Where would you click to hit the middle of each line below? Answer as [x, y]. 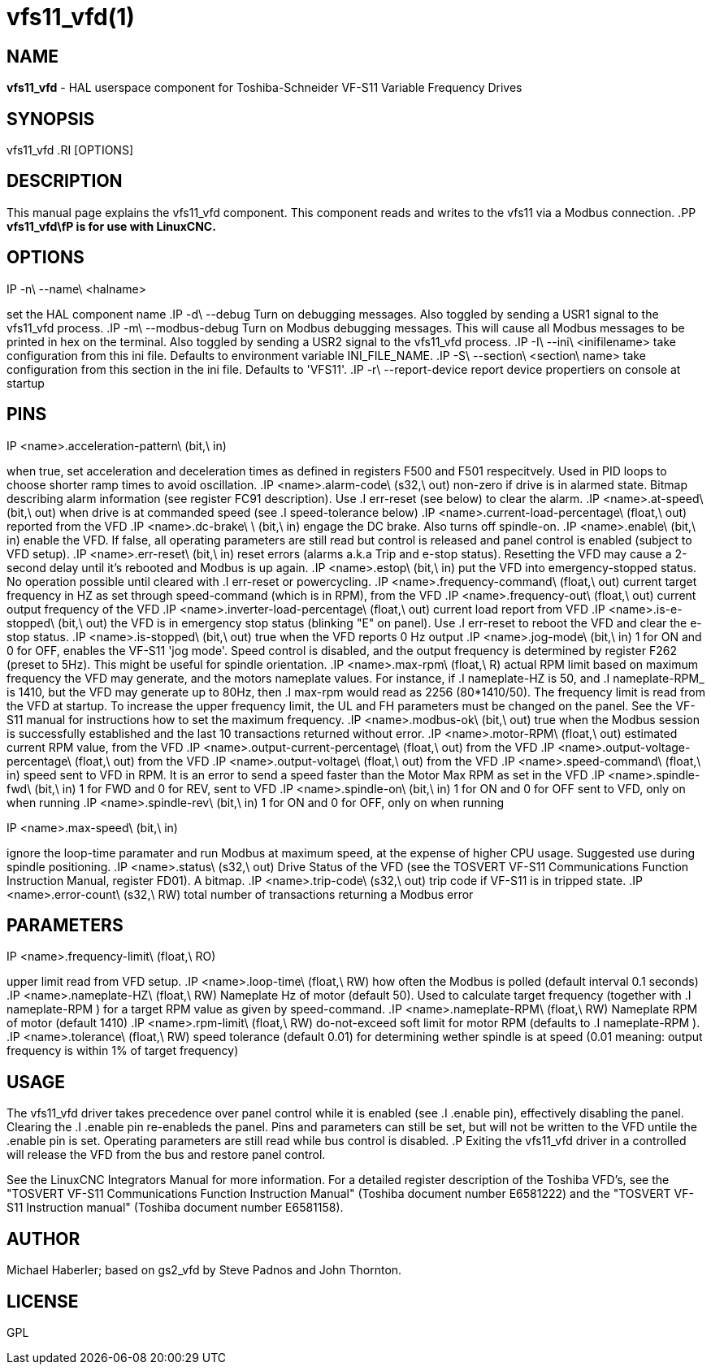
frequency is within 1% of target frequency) [123, 1051]
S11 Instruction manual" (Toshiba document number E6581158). [175, 1208]
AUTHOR [43, 1239]
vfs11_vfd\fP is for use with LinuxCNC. [111, 226]
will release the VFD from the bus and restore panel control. [166, 1155]
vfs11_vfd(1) [71, 17]
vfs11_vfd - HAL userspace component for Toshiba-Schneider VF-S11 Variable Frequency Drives [264, 88]
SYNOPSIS [51, 119]
